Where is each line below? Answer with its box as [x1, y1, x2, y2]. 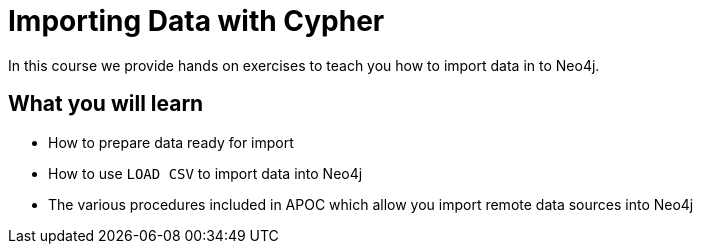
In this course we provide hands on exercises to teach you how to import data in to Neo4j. [8, 56, 600, 74]
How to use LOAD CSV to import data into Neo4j [48, 164, 363, 182]
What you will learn [8, 91, 204, 117]
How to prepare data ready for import [48, 133, 294, 151]
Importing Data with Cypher [8, 4, 385, 38]
